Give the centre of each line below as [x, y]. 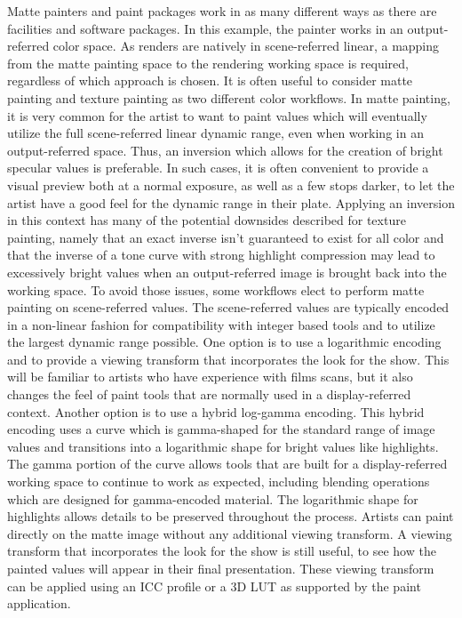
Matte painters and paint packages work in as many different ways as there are [222, 11]
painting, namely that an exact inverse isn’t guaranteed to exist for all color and [226, 237]
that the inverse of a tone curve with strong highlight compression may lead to [221, 255]
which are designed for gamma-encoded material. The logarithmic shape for [213, 498]
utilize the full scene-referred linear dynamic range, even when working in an [215, 133]
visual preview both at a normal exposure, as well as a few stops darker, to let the [231, 185]
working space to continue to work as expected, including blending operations [219, 482]
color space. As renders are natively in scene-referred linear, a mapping [246, 46]
